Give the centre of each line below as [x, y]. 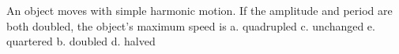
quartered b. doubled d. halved [81, 41]
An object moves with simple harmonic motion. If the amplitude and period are [199, 10]
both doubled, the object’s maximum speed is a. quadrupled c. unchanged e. [191, 25]
